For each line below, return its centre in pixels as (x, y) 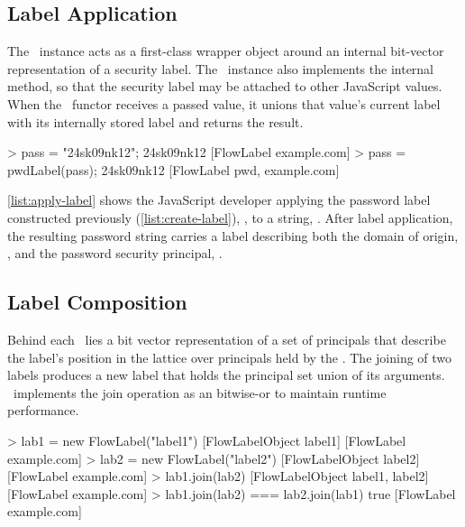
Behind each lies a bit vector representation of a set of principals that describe (227, 339)
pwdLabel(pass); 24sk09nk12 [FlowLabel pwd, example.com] (173, 169)
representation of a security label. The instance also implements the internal (221, 68)
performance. (43, 410)
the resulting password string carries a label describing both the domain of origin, (233, 235)
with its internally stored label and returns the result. (155, 121)
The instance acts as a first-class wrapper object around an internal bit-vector (226, 51)
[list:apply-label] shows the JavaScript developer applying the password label (219, 200)
